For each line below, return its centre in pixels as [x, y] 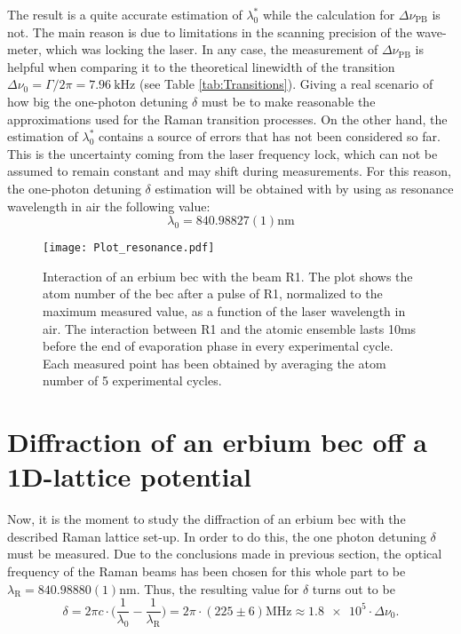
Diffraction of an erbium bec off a [217, 442]
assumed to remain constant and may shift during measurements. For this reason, [229, 171]
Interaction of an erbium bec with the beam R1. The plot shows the [228, 276]
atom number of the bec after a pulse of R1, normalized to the [213, 293]
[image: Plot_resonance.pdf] [129, 248]
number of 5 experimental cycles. [132, 380]
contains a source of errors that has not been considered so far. [269, 136]
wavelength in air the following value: [109, 206]
